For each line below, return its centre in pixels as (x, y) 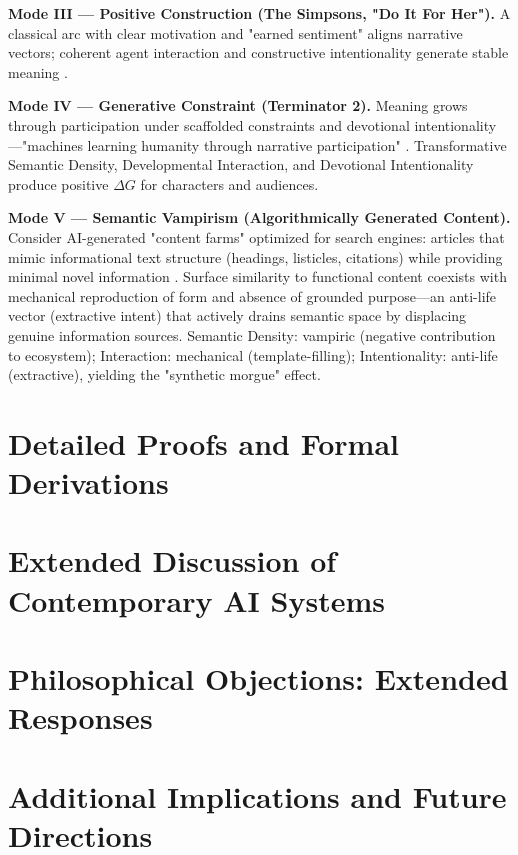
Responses (80, 717)
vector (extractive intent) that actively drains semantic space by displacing (237, 315)
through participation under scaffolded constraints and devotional (209, 124)
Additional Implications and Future (257, 795)
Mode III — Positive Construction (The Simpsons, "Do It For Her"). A (259, 13)
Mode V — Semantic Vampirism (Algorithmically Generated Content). (259, 217)
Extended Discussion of (172, 560)
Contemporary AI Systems (196, 599)
